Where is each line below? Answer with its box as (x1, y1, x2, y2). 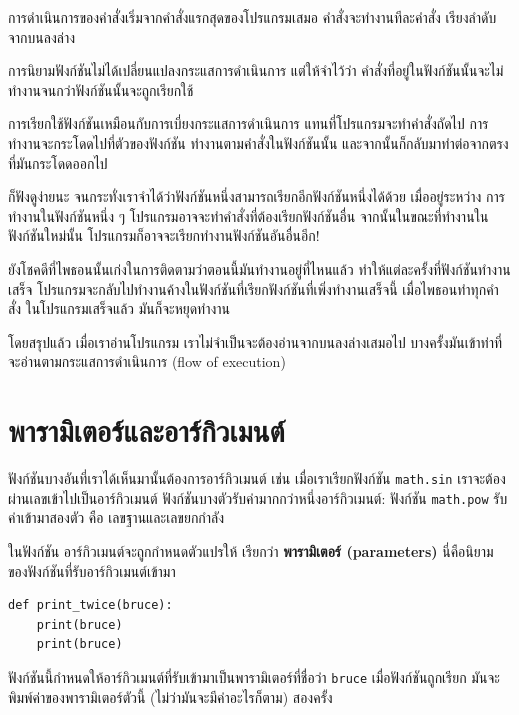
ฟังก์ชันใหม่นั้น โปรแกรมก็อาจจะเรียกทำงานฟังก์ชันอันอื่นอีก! (8, 225, 320, 246)
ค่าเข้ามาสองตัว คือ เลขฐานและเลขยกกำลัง (8, 507, 225, 528)
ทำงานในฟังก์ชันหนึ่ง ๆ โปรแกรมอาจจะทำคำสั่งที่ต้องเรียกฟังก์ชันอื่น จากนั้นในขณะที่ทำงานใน (8, 205, 489, 226)
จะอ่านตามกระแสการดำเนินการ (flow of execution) (8, 351, 286, 372)
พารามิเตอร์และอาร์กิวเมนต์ (8, 410, 285, 451)
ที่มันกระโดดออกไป (8, 152, 108, 173)
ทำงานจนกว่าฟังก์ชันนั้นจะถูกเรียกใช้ (8, 79, 194, 100)
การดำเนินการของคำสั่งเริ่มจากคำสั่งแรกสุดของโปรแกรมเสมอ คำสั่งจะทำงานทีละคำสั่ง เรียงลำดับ (8, 7, 497, 27)
